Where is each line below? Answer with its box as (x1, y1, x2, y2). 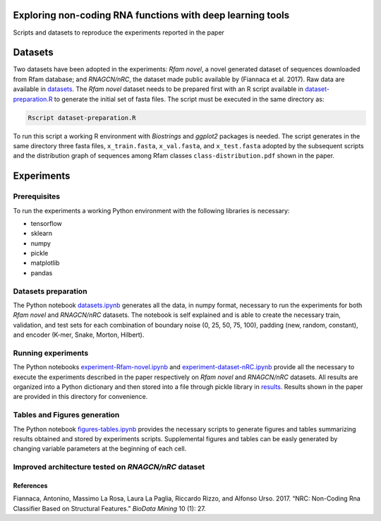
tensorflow (30, 219, 63, 227)
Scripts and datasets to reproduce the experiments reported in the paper (13, 28, 225, 37)
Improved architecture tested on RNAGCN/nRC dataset (13, 462, 205, 472)
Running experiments (13, 348, 89, 358)
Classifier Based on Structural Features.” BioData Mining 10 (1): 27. (13, 504, 206, 513)
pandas (30, 268, 53, 277)
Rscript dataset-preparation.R (28, 114, 137, 121)
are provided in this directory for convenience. (13, 393, 148, 401)
